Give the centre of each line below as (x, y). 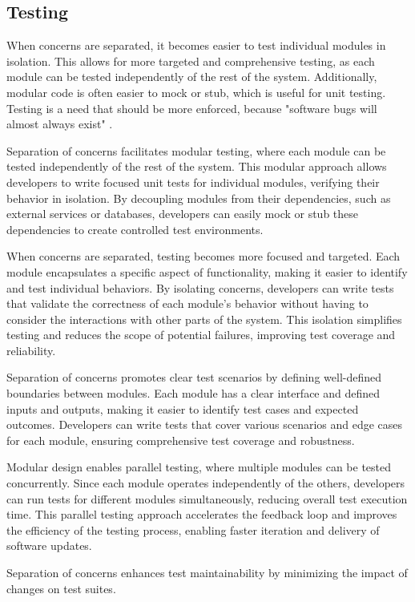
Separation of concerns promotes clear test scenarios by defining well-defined (194, 377)
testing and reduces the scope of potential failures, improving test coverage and (201, 335)
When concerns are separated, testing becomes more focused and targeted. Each (203, 256)
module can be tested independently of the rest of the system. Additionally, (192, 77)
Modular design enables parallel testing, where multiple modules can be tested (199, 467)
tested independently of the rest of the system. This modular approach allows (197, 166)
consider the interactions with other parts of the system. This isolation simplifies (204, 319)
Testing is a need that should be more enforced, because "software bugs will (192, 108)
